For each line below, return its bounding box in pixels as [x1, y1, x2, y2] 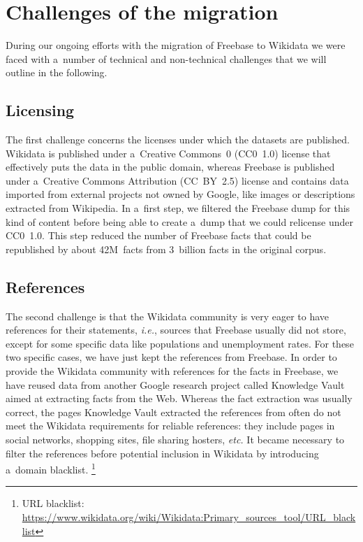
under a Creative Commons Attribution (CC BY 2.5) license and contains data [6, 173, 349, 187]
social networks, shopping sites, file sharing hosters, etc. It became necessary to [6, 432, 345, 446]
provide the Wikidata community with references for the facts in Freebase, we [6, 364, 339, 378]
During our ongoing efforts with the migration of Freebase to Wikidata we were [6, 38, 346, 52]
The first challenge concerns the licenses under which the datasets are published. [6, 132, 350, 147]
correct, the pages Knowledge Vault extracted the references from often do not [6, 404, 341, 419]
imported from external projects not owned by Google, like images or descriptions [6, 187, 355, 201]
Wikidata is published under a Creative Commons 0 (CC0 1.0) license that [6, 145, 331, 160]
